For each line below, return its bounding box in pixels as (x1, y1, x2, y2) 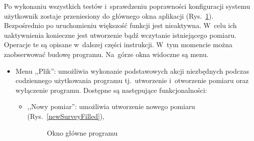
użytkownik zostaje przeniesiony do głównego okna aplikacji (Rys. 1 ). (4, 10, 214, 21)
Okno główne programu (47, 127, 118, 138)
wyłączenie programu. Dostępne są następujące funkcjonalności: (15, 85, 207, 95)
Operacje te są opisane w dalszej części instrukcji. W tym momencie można (4, 39, 233, 50)
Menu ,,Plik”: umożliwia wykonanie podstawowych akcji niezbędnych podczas (15, 65, 249, 76)
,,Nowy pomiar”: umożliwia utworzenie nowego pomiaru (27, 101, 196, 112)
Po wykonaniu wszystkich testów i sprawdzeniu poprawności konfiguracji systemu (4, 1, 250, 11)
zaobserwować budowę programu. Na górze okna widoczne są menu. (4, 49, 209, 59)
